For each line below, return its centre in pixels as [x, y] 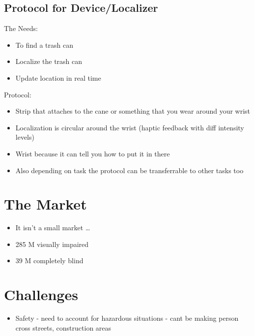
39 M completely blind [49, 260]
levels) [25, 137]
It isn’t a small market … [53, 228]
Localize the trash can [49, 61]
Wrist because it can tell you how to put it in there [93, 153]
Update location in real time [58, 77]
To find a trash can [44, 45]
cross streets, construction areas [63, 327]
